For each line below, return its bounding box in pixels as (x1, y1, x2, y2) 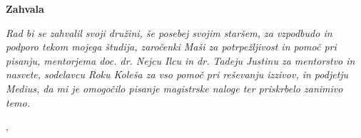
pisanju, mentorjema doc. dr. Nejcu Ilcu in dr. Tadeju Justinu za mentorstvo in (6, 53, 355, 68)
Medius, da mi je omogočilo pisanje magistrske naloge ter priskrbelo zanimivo (6, 80, 343, 95)
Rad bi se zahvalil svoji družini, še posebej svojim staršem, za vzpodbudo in (6, 25, 332, 40)
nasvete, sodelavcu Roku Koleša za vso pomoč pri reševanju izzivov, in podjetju (6, 67, 349, 82)
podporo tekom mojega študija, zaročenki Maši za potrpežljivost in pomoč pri (6, 39, 337, 54)
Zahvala (6, 1, 44, 16)
